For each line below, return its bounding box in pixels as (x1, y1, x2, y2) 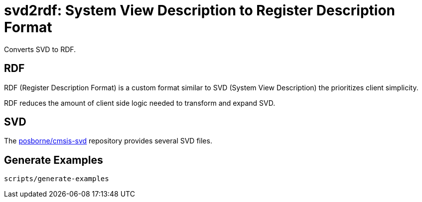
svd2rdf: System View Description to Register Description (4, 2, 396, 19)
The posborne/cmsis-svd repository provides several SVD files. (4, 136, 212, 145)
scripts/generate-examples (4, 175, 109, 183)
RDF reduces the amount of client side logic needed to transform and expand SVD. (4, 98, 276, 107)
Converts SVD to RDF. (4, 45, 76, 54)
